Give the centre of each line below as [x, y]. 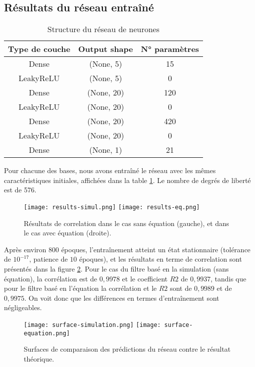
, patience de [48, 259]
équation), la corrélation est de [51, 278]
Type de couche [39, 49]
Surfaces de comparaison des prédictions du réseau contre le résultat [127, 349]
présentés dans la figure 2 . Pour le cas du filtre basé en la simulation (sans [116, 269]
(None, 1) [106, 150]
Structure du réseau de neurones [103, 29]
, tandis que [229, 278]
